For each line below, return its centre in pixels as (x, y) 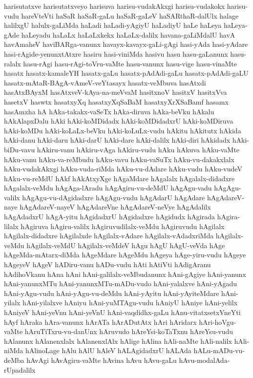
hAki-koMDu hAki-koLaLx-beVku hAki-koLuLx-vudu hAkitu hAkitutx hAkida (123, 130)
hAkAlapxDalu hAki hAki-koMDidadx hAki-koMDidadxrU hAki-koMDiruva (119, 121)
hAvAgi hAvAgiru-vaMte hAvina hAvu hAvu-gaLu (102, 360)
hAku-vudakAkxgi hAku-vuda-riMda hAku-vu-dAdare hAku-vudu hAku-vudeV (123, 169)
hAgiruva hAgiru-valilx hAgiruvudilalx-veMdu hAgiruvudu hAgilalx (123, 226)
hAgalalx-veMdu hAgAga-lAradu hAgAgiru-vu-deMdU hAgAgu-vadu (108, 188)
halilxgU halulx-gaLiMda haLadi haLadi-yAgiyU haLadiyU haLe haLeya (113, 25)
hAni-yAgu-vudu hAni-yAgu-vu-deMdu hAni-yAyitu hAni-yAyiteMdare (112, 293)
